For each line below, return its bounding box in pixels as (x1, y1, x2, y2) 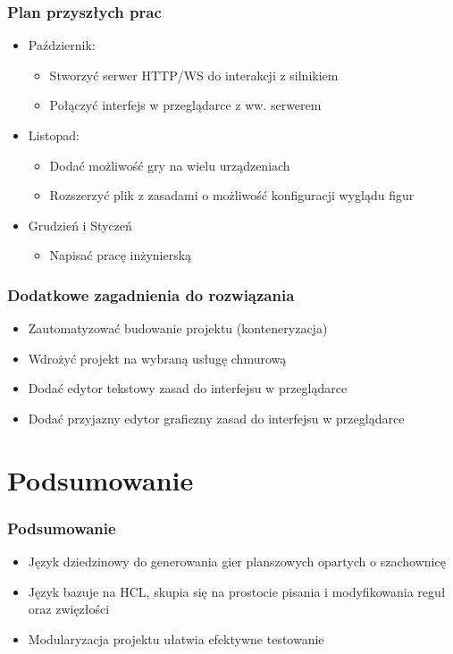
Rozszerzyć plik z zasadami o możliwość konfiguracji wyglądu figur (49, 186, 415, 205)
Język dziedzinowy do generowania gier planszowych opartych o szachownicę (28, 552, 446, 571)
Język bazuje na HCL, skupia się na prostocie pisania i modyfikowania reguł (28, 582, 446, 600)
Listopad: (28, 126, 80, 144)
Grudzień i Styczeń (28, 215, 132, 234)
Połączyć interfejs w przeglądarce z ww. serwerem (49, 96, 322, 114)
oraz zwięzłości (28, 599, 110, 618)
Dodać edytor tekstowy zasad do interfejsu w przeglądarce (28, 379, 348, 398)
